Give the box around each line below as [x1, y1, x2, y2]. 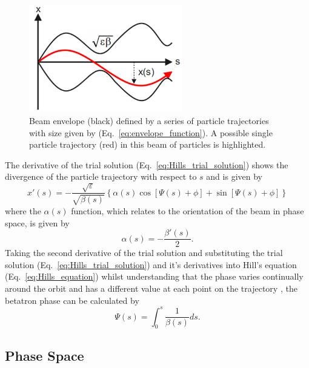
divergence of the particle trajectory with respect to [5, 170, 197, 183]
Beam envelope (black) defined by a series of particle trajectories [29, 114, 269, 126]
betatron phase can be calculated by [5, 294, 139, 306]
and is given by [206, 170, 262, 183]
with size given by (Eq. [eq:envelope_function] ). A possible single [29, 126, 273, 139]
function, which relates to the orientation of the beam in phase [71, 204, 304, 217]
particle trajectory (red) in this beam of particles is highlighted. [29, 138, 266, 151]
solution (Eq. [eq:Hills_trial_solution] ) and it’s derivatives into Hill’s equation [5, 258, 297, 271]
